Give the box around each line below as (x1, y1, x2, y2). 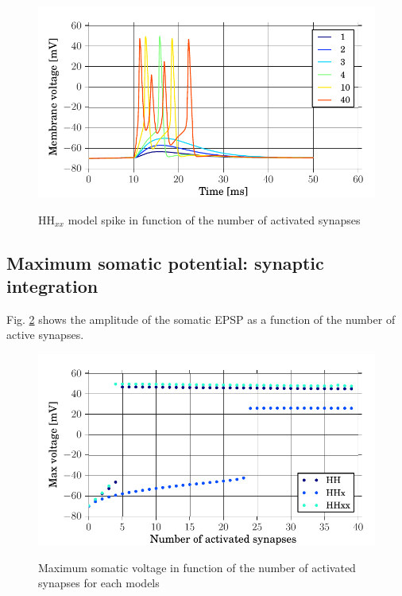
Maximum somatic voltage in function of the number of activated (38, 559, 356, 575)
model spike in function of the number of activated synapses (68, 211, 361, 228)
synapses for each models (38, 575, 160, 591)
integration (6, 273, 99, 298)
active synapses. (6, 326, 84, 343)
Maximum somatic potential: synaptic (6, 250, 324, 275)
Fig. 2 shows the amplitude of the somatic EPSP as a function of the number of (6, 310, 396, 327)
